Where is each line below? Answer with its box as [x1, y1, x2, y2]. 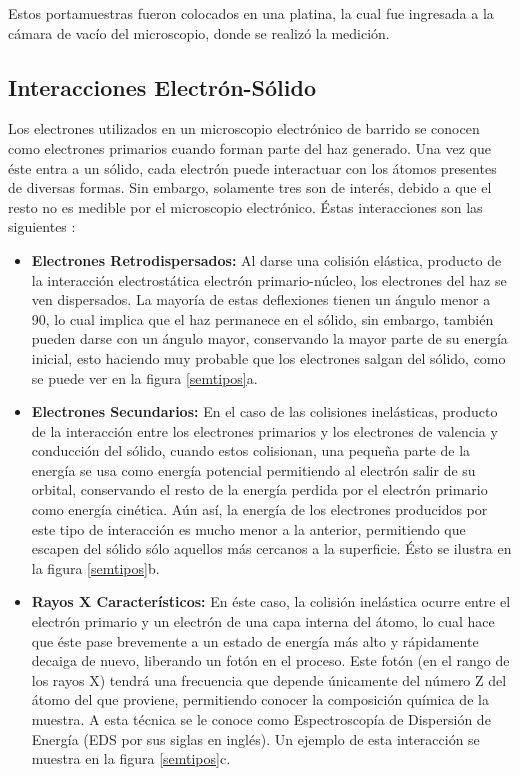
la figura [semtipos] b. [31, 557, 160, 578]
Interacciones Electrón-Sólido [8, 71, 316, 102]
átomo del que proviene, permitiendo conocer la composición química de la [31, 689, 489, 710]
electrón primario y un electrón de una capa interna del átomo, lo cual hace [31, 611, 495, 632]
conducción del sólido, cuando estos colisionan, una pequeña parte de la [31, 440, 471, 461]
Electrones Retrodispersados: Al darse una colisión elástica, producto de [31, 249, 502, 270]
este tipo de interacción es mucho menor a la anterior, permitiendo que [31, 518, 466, 539]
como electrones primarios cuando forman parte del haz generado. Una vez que [8, 137, 491, 158]
